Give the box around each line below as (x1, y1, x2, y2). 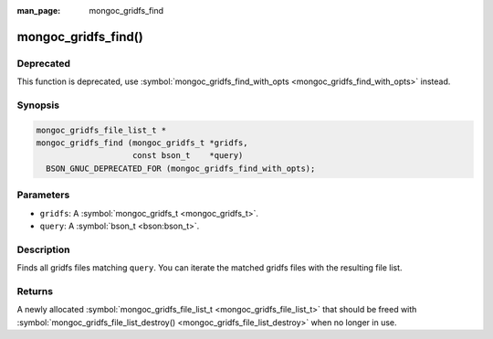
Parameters (16, 188, 70, 201)
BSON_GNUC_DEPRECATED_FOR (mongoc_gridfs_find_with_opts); (46, 163, 316, 174)
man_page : (16, 5, 61, 16)
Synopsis (16, 99, 59, 111)
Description (16, 243, 70, 256)
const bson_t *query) (132, 151, 244, 161)
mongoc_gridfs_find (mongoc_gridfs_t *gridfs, (36, 138, 248, 148)
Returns (16, 284, 54, 297)
